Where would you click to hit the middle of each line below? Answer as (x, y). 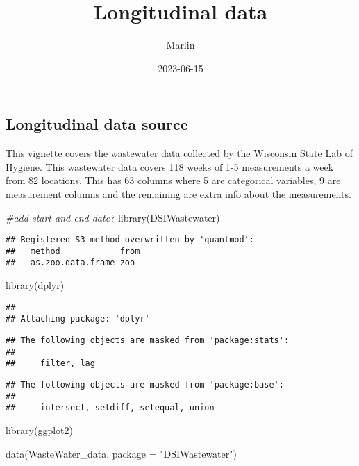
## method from (73, 251)
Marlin (181, 45)
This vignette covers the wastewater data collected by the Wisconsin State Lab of (179, 153)
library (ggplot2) (39, 430)
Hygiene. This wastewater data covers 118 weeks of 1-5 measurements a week (170, 166)
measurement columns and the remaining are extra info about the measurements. (178, 193)
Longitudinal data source (97, 124)
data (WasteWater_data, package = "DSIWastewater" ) (121, 453)
